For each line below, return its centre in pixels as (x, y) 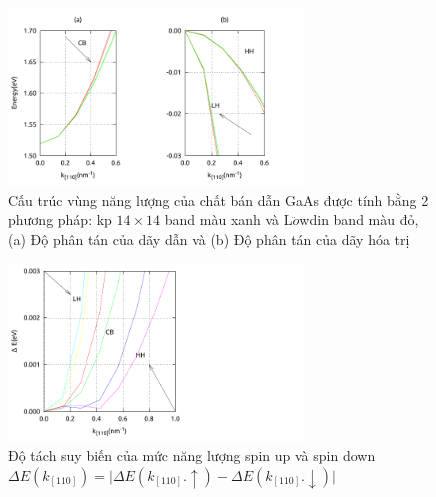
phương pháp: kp (60, 219)
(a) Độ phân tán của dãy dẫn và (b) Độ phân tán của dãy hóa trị (209, 238)
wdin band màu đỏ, (359, 219)
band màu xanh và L (228, 219)
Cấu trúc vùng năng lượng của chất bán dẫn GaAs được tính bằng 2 (218, 199)
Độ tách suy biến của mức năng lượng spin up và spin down (192, 455)
